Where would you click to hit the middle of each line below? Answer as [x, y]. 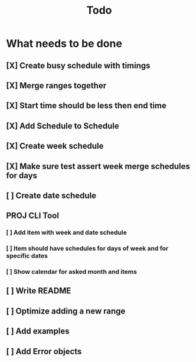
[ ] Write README [39, 291]
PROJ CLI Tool [32, 216]
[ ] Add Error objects [44, 351]
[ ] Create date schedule [51, 195]
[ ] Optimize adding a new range [66, 311]
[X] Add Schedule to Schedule [63, 126]
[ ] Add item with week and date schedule [66, 233]
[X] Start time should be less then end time [86, 106]
